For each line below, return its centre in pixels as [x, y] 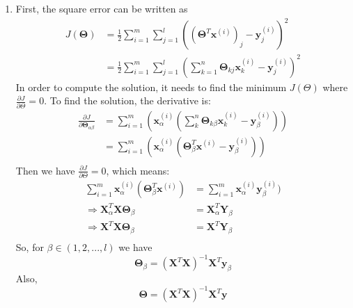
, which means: [138, 170]
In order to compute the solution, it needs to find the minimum [151, 87]
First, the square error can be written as [102, 8]
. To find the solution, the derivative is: [127, 100]
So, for [30, 247]
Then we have [45, 170]
